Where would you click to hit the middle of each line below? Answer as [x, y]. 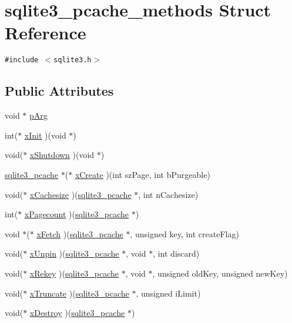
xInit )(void [45, 135]
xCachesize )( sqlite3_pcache [80, 194]
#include [22, 60]
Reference [46, 33]
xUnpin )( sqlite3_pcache [74, 253]
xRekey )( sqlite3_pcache [74, 273]
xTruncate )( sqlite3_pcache [79, 293]
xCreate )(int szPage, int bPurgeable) [142, 174]
